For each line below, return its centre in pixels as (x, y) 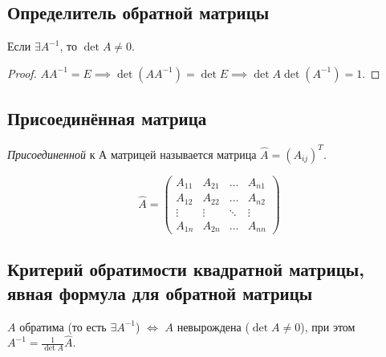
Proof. (22, 73)
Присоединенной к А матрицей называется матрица (132, 154)
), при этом (328, 326)
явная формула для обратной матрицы (160, 292)
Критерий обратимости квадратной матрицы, (186, 269)
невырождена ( (213, 326)
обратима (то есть (63, 326)
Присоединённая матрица (107, 118)
